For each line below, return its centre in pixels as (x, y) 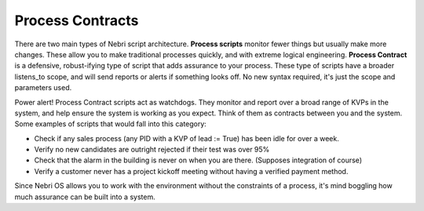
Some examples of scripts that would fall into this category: (111, 124)
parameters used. (43, 88)
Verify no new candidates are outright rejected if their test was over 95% (152, 150)
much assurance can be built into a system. (85, 197)
